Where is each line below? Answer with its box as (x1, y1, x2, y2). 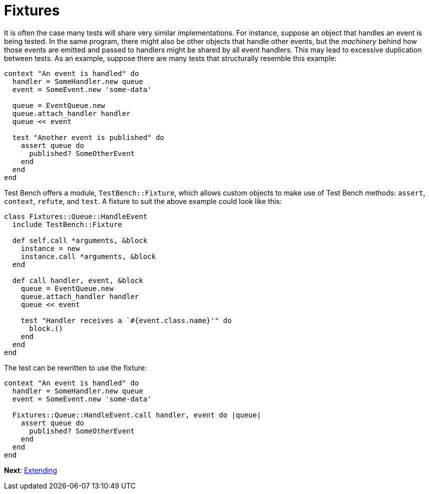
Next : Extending (4, 465, 57, 474)
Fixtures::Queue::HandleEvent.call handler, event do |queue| (12, 410, 261, 419)
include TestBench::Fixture (12, 220, 122, 228)
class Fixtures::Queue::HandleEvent (4, 212, 147, 220)
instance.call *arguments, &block (20, 252, 156, 260)
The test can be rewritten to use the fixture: (4, 363, 147, 372)
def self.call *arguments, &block (12, 236, 147, 244)
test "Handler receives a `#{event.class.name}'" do (20, 316, 232, 324)
